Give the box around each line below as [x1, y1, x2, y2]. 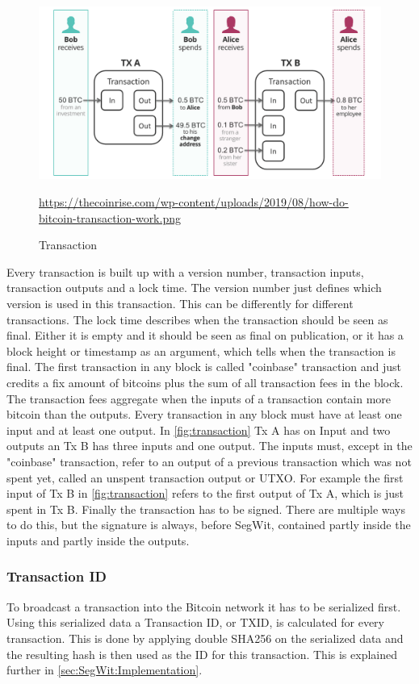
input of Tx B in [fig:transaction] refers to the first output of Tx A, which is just [6, 485, 404, 502]
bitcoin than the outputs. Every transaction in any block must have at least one [6, 406, 402, 423]
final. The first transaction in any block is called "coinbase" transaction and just [6, 358, 402, 375]
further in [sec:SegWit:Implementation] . [6, 661, 203, 678]
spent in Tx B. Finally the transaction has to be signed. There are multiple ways [6, 500, 405, 517]
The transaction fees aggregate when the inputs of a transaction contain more [6, 390, 392, 407]
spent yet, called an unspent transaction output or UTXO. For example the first [6, 469, 404, 486]
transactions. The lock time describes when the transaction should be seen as [6, 311, 388, 327]
